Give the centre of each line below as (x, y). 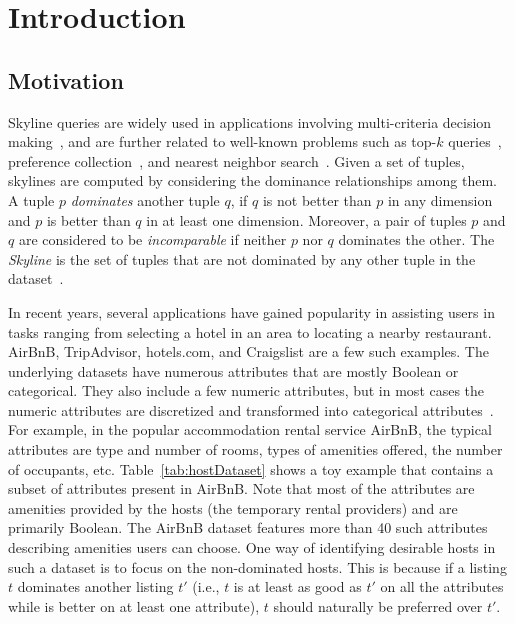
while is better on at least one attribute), (134, 605)
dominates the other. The (416, 239)
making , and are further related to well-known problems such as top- (222, 141)
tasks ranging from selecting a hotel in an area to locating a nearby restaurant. (250, 331)
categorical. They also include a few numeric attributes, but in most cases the (246, 390)
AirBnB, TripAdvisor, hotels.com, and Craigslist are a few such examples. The (248, 351)
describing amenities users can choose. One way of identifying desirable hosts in (252, 547)
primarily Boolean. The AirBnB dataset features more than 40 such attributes (248, 527)
